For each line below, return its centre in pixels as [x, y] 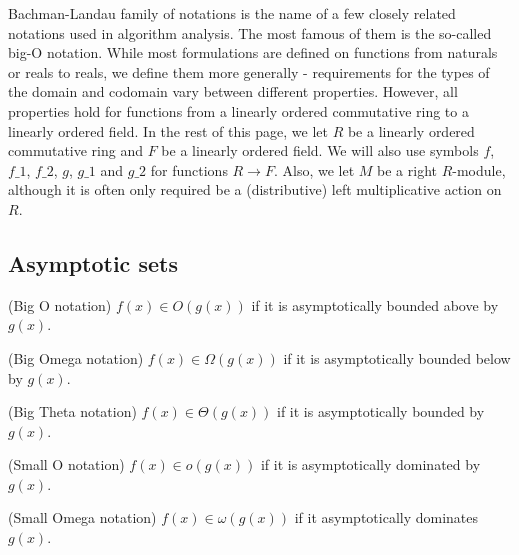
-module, [479, 169]
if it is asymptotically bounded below [397, 357]
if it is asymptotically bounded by [381, 411]
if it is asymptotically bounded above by [375, 304]
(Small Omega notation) [82, 517]
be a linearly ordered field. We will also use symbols [320, 150]
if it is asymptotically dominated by [370, 464]
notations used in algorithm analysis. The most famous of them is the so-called [250, 32]
